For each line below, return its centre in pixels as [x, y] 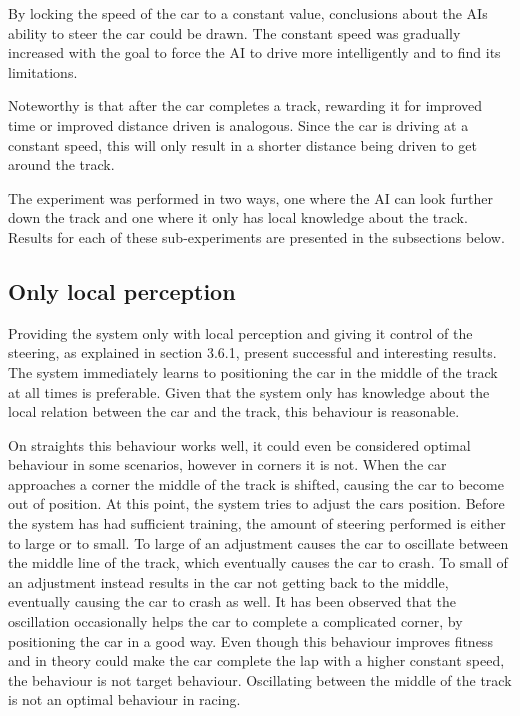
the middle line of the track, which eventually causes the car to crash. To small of [258, 562]
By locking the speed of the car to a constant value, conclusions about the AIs [248, 13]
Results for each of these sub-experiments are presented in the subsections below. [256, 236]
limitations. [43, 71]
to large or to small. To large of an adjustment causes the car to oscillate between [258, 542]
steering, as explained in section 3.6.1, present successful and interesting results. [252, 352]
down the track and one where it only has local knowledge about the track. [238, 217]
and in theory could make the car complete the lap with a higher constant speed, [256, 660]
